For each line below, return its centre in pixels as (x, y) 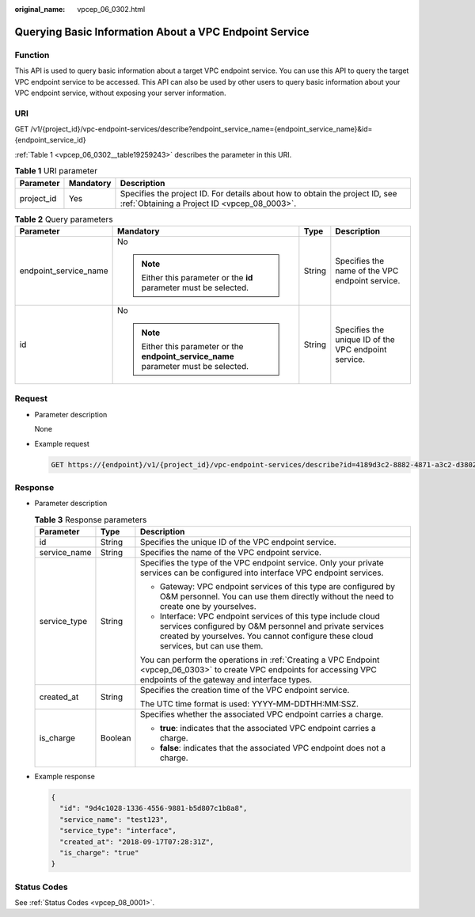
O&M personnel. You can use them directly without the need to (277, 596)
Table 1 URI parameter (56, 171)
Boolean (116, 738)
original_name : (40, 9)
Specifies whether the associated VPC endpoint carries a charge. (262, 714)
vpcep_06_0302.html (111, 9)
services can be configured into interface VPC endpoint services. (262, 573)
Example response (65, 777)
